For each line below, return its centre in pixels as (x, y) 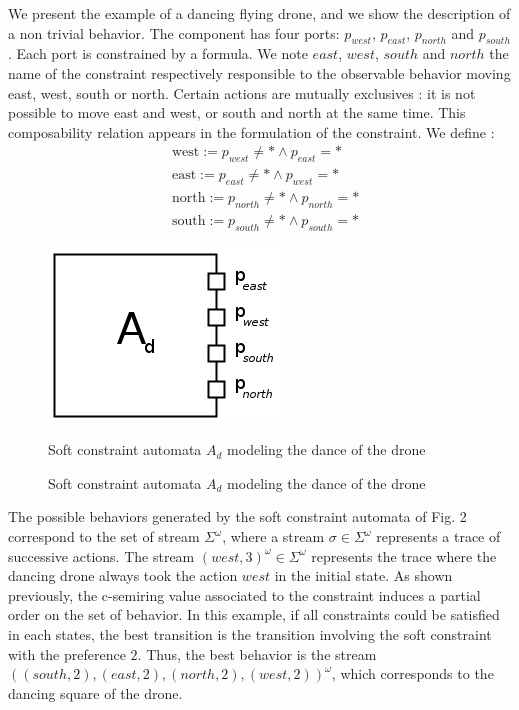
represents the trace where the (404, 555)
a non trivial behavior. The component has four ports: (174, 32)
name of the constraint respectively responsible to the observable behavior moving (259, 72)
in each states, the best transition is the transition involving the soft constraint (250, 634)
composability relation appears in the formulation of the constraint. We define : (251, 131)
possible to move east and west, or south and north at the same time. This (237, 112)
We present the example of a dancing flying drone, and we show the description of (259, 13)
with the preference (67, 653)
